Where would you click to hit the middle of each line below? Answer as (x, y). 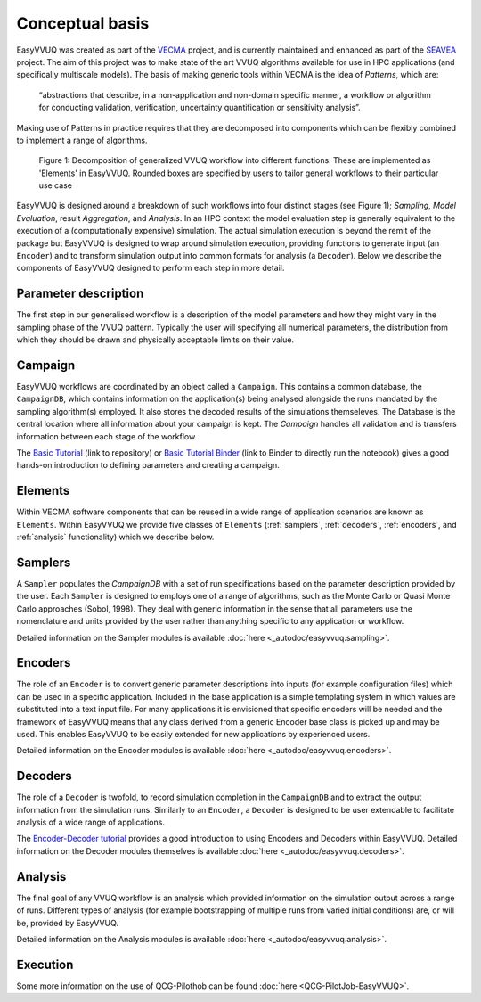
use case (56, 185)
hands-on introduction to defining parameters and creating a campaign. (148, 465)
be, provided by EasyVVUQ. (68, 923)
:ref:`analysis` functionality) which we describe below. (115, 537)
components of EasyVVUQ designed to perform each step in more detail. (151, 268)
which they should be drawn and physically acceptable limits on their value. (155, 340)
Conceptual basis (83, 23)
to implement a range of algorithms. (82, 140)
